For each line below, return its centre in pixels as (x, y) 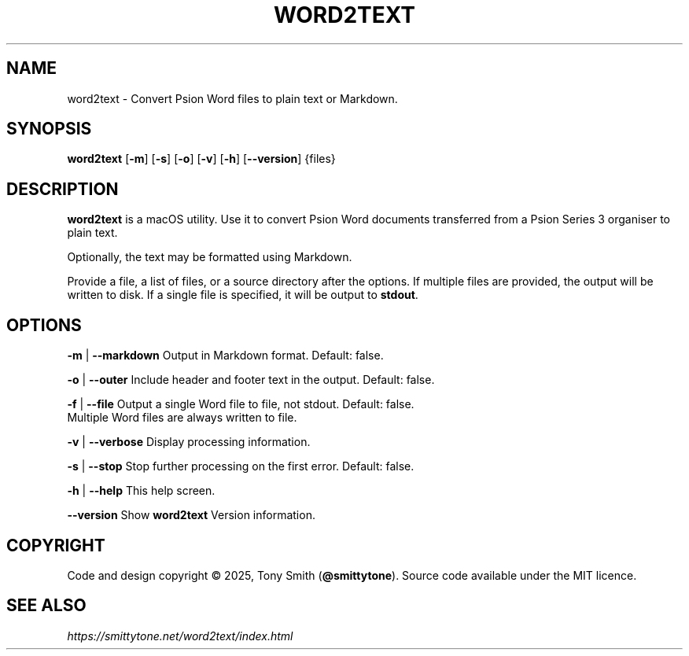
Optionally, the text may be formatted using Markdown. (210, 257)
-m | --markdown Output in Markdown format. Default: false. (225, 356)
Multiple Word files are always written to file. (182, 418)
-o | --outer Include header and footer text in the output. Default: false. (251, 380)
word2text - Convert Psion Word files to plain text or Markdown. (232, 98)
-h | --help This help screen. (141, 491)
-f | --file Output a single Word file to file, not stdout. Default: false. (241, 404)
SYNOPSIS (49, 129)
